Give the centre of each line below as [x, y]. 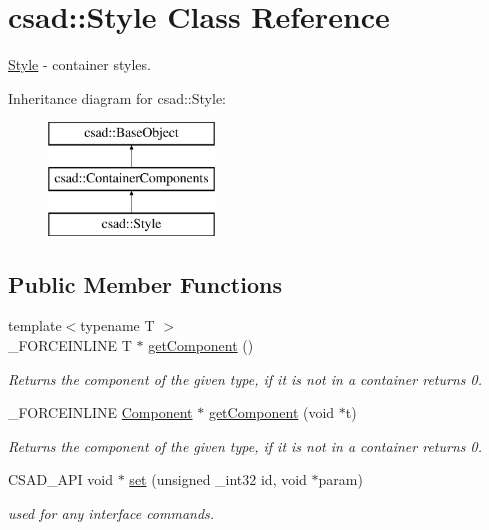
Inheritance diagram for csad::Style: [117, 97]
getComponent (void [271, 412]
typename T [117, 325]
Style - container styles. [79, 64]
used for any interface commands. [111, 513]
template [35, 325]
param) [340, 479]
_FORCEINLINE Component [100, 412]
